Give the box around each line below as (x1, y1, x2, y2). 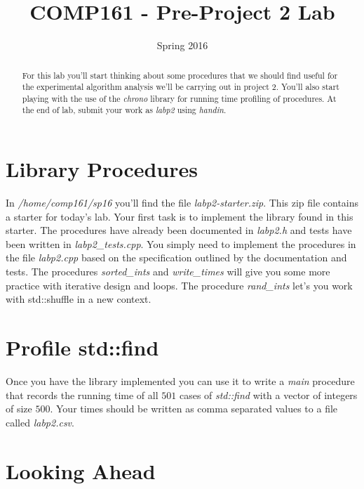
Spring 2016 (156, 38, 208, 53)
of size (6, 401, 32, 416)
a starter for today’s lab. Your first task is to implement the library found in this (6, 209, 353, 223)
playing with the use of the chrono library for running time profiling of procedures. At (22, 92, 337, 104)
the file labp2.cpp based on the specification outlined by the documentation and (6, 250, 347, 265)
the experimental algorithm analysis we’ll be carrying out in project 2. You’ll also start (22, 81, 339, 93)
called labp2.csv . (6, 415, 74, 429)
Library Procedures (6, 155, 198, 183)
